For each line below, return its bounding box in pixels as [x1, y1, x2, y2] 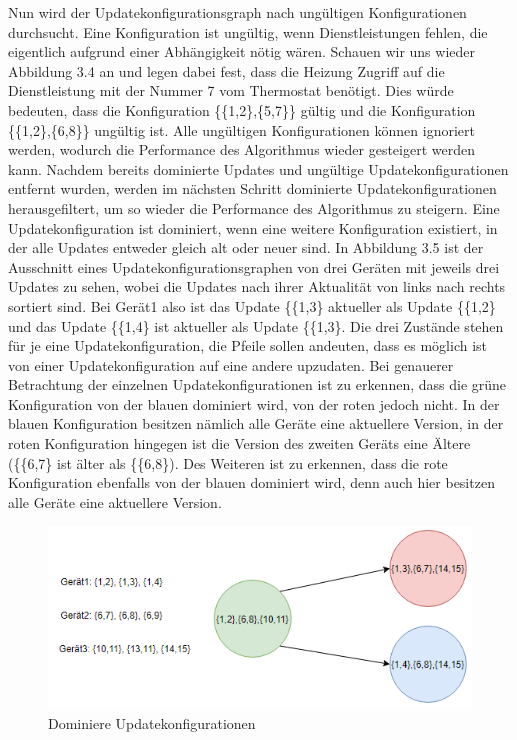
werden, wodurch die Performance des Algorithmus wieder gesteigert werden [8, 139, 475, 160]
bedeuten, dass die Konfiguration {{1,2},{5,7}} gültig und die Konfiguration [8, 99, 476, 120]
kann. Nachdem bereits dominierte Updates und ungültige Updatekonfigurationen [8, 158, 509, 179]
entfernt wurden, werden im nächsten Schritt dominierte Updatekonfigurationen [8, 178, 497, 199]
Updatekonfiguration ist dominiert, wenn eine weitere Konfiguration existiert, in [8, 217, 498, 238]
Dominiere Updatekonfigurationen [48, 712, 256, 733]
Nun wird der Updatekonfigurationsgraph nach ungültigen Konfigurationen [8, 2, 467, 22]
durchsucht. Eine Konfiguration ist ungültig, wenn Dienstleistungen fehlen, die [8, 21, 488, 42]
